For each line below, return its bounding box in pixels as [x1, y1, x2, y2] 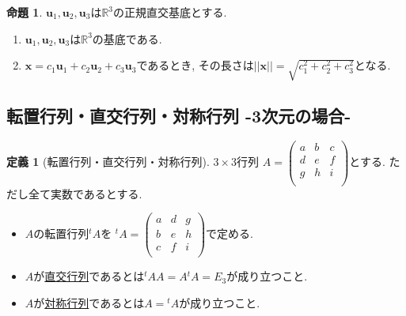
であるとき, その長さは [136, 57, 254, 73]
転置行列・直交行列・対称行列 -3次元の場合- [6, 103, 351, 127]
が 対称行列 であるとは [33, 294, 145, 310]
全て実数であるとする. [28, 185, 142, 201]
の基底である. [92, 30, 162, 47]
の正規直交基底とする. [113, 4, 227, 20]
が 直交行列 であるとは [33, 268, 145, 284]
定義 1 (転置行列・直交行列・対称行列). [6, 153, 210, 170]
